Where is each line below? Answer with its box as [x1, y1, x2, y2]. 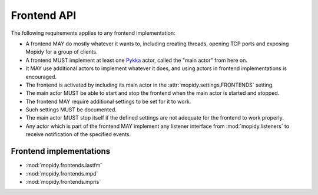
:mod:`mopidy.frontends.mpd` [25, 170, 98, 177]
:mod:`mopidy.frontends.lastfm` [25, 162, 102, 169]
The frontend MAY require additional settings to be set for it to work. [25, 98, 191, 105]
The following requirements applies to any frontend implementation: [11, 29, 175, 37]
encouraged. [25, 73, 57, 80]
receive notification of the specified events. [25, 131, 131, 138]
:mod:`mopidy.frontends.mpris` [25, 178, 101, 185]
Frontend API [11, 9, 77, 22]
